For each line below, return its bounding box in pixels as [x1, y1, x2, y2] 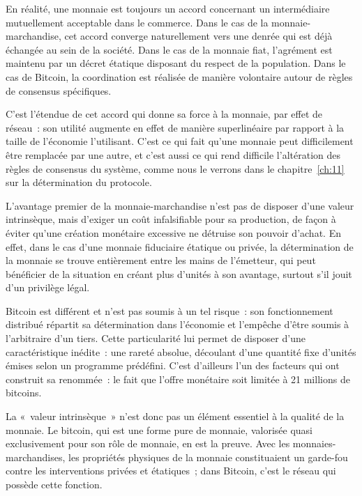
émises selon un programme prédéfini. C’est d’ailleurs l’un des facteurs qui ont [6, 358, 340, 373]
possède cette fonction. [6, 477, 103, 491]
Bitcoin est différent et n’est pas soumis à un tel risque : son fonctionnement [6, 303, 333, 318]
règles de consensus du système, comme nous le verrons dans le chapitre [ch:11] [6, 161, 345, 176]
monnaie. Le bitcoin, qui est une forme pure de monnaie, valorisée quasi [6, 422, 312, 437]
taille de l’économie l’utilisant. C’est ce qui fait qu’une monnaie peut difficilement [6, 134, 354, 148]
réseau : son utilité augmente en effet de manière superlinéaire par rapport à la [6, 120, 345, 134]
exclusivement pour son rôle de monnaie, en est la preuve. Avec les [6, 436, 290, 451]
